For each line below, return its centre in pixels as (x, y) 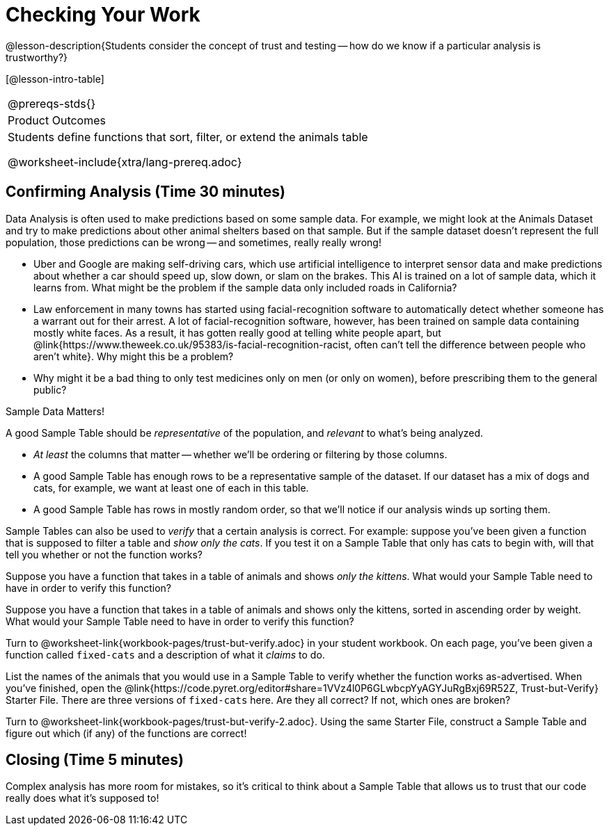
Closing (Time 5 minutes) (95, 760)
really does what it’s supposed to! (82, 798)
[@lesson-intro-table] (55, 79)
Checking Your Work (103, 15)
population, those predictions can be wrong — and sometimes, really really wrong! (193, 242)
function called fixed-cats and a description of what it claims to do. (165, 654)
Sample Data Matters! (55, 411)
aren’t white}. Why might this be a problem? (134, 356)
